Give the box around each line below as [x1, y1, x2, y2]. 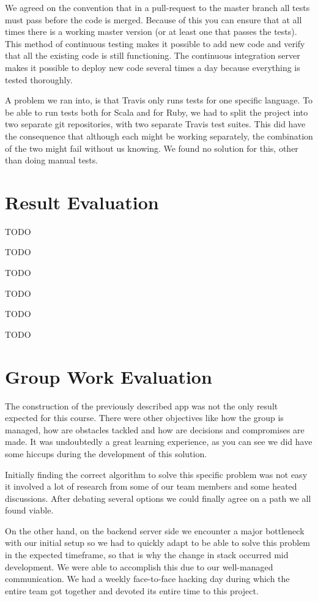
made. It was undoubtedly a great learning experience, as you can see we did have [5, 435, 312, 448]
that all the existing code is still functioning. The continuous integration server [5, 49, 300, 62]
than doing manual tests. [5, 154, 98, 166]
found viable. [5, 504, 54, 517]
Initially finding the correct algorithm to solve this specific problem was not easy [5, 468, 308, 480]
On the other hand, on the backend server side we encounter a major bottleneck [5, 524, 305, 537]
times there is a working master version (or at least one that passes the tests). [5, 25, 297, 38]
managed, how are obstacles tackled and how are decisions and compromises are [5, 423, 305, 436]
